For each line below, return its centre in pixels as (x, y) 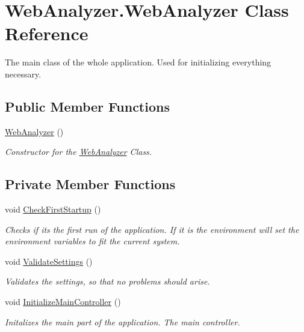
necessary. (23, 74)
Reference (47, 33)
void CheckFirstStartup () (53, 209)
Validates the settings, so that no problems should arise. (107, 281)
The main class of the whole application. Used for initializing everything (138, 62)
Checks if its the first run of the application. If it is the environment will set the (152, 229)
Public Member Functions (87, 106)
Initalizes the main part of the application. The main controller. (123, 321)
